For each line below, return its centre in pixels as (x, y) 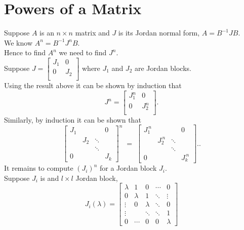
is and (50, 178)
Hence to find (25, 52)
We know (18, 42)
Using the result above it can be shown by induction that (93, 85)
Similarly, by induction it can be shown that (73, 119)
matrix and (92, 33)
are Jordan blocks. (163, 68)
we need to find (83, 52)
